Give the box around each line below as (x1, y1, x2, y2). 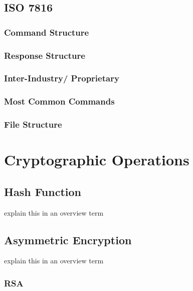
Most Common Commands (4, 95, 115, 108)
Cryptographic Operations (4, 149, 189, 170)
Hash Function (4, 183, 81, 199)
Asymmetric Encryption (4, 232, 132, 247)
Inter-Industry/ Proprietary (4, 72, 119, 84)
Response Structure (4, 49, 85, 61)
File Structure (4, 118, 62, 131)
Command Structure (4, 26, 89, 38)
